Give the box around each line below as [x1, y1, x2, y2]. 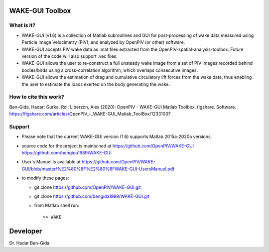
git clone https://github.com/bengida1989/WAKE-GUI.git [34, 193, 149, 199]
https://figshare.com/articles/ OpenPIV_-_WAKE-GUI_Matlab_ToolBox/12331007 [9, 111, 171, 117]
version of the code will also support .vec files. [21, 53, 118, 59]
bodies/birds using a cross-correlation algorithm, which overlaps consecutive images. [21, 67, 198, 73]
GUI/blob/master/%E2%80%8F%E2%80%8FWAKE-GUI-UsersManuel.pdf [21, 166, 175, 172]
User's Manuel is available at [21, 159, 81, 165]
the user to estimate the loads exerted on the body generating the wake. [21, 81, 170, 87]
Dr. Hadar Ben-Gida [9, 240, 50, 246]
